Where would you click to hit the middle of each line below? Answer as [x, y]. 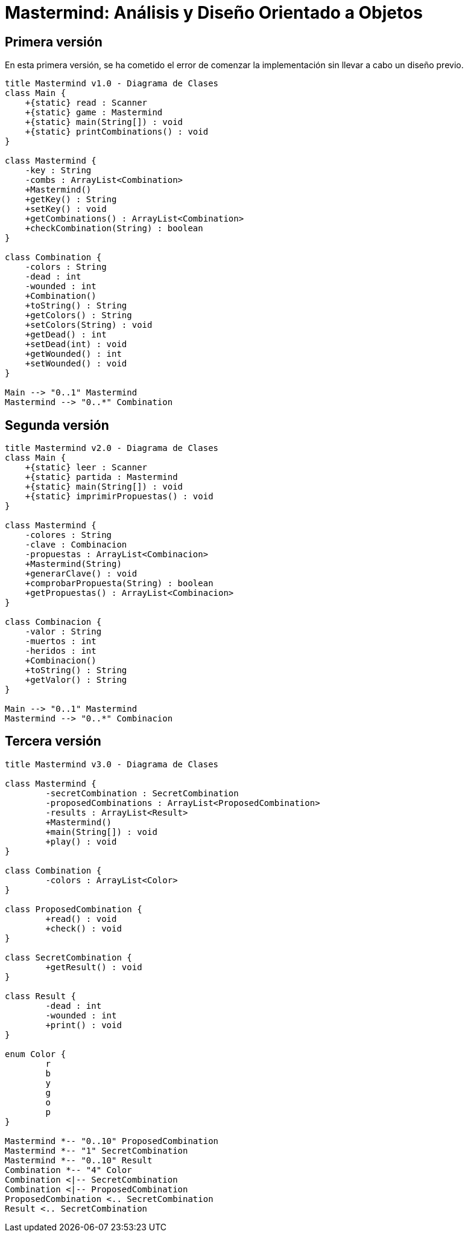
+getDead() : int [66, 335]
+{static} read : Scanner [86, 103]
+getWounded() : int [73, 354]
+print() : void [84, 1025]
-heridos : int [61, 651]
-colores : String [68, 535]
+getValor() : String [76, 680]
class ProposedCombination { [74, 909]
